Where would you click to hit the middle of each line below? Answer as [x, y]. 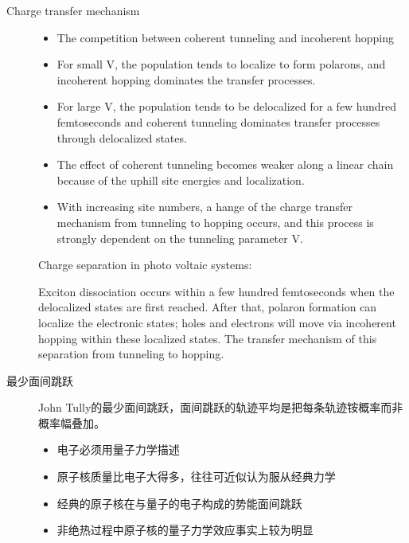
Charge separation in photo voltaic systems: [145, 265]
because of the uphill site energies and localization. [181, 180]
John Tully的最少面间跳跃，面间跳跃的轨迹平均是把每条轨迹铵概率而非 [221, 407]
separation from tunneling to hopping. [131, 354]
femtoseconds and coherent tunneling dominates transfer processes [218, 121]
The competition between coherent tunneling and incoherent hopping [226, 37]
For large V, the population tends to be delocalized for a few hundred [227, 106]
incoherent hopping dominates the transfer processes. [186, 79]
